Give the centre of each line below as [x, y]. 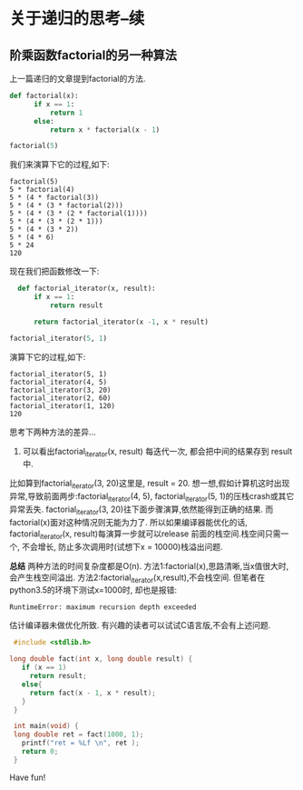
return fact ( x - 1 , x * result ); [93, 693]
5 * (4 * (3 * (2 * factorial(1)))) [78, 214]
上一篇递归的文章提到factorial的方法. [78, 79]
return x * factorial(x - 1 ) [105, 130]
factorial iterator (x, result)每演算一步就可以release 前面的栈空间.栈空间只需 [145, 535]
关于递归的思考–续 [77, 19]
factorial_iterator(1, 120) [63, 405]
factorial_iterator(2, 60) [60, 398]
